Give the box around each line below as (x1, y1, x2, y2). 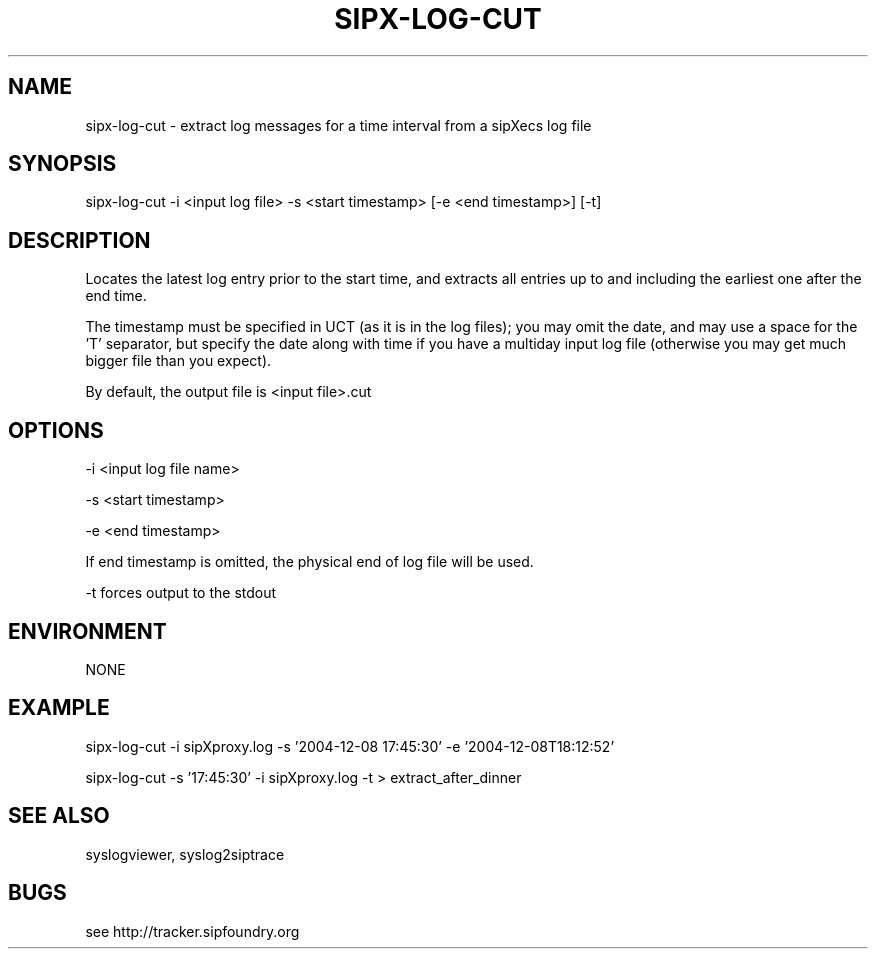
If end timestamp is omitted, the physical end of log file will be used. (85, 553, 534, 571)
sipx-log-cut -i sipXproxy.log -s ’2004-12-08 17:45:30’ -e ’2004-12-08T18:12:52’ (85, 737, 615, 755)
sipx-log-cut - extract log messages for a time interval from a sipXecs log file (85, 116, 592, 134)
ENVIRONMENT (8, 618, 167, 644)
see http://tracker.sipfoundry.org (85, 922, 300, 940)
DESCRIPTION (8, 227, 151, 253)
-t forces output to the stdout (85, 584, 277, 602)
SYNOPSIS (8, 151, 117, 177)
